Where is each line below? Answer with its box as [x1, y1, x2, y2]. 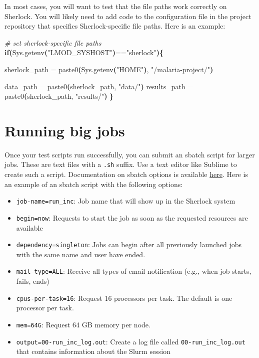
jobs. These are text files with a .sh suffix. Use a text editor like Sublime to [4, 159, 237, 169]
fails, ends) [16, 276, 49, 286]
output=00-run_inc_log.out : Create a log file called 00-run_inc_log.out [16, 336, 245, 346]
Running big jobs [4, 120, 125, 140]
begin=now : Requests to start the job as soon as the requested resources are [16, 212, 248, 223]
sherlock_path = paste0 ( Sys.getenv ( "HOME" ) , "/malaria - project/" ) [4, 64, 213, 74]
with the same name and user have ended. [16, 249, 145, 259]
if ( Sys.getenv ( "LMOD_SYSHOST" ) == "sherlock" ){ [4, 47, 164, 58]
